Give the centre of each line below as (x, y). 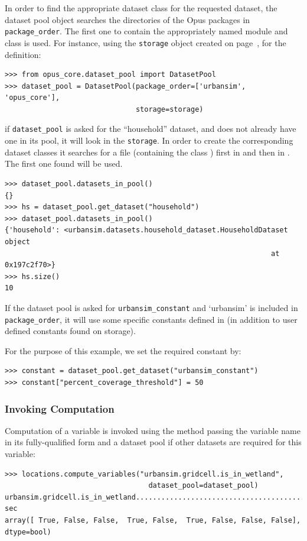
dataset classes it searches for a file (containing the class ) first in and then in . (147, 152)
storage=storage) (169, 109)
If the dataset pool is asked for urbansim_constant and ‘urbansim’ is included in (151, 307)
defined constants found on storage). (70, 331)
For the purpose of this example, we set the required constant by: (123, 350)
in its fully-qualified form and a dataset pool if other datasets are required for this (153, 442)
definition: (23, 54)
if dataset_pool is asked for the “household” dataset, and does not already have (151, 129)
